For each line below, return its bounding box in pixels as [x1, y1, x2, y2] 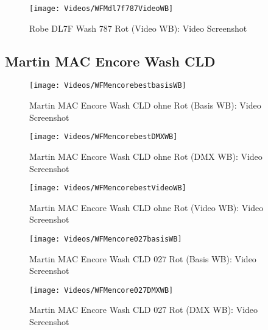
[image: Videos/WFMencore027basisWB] [29, 234, 182, 243]
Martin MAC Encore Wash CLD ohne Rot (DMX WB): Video [29, 149, 263, 162]
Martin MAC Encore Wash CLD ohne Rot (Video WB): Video [29, 201, 264, 213]
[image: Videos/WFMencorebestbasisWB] [29, 81, 186, 90]
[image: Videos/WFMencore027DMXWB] [29, 285, 174, 295]
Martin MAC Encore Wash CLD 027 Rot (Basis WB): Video [29, 252, 256, 265]
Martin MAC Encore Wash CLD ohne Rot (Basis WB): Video [29, 99, 261, 112]
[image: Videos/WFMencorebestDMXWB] [29, 132, 178, 142]
